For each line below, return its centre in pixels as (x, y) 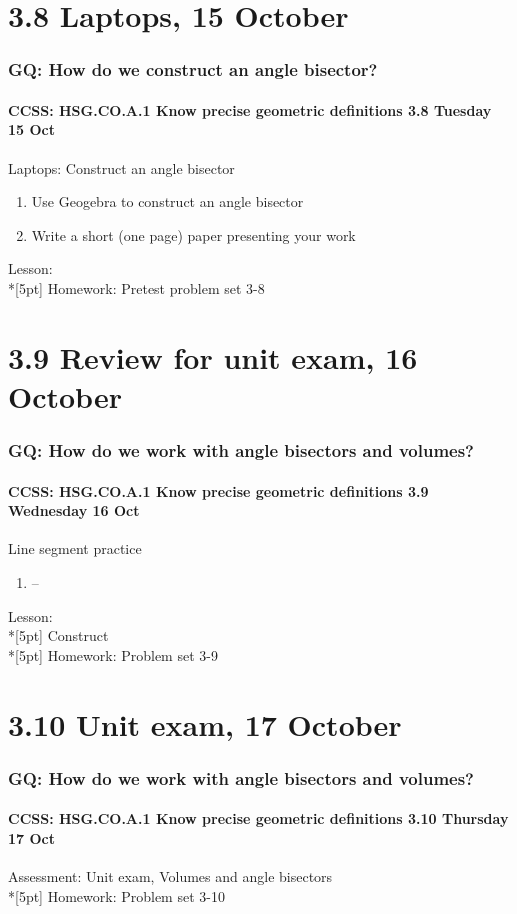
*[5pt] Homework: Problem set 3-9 (113, 654)
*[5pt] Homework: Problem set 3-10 (116, 895)
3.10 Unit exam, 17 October (205, 723)
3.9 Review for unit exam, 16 (213, 356)
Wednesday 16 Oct (74, 510)
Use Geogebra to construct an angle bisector (167, 201)
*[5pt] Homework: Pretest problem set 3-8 (136, 287)
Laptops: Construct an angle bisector (121, 167)
